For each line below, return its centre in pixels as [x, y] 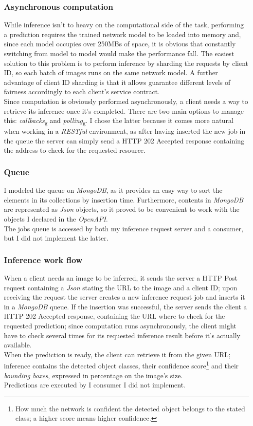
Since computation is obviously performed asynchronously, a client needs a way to [126, 101]
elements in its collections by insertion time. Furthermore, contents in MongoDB [124, 199]
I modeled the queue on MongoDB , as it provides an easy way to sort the [113, 190]
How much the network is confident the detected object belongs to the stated [130, 408]
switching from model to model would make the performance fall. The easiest [119, 53]
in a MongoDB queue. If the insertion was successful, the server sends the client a [126, 306]
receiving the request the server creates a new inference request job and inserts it [125, 297]
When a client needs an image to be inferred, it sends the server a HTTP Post [121, 278]
